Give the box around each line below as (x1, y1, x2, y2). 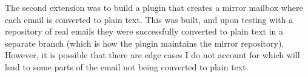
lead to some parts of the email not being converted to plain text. (5, 60, 249, 73)
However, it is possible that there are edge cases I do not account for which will (5, 49, 300, 61)
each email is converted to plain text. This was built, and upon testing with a (5, 13, 293, 25)
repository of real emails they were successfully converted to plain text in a (5, 25, 284, 38)
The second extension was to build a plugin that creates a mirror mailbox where (5, 1, 303, 13)
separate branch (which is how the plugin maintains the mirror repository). (5, 36, 284, 49)
